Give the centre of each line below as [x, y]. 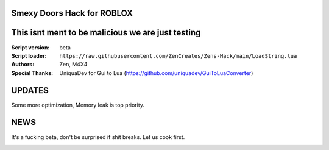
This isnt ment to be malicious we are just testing [106, 33]
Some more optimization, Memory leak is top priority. [78, 105]
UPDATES [30, 91]
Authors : [23, 65]
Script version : [30, 47]
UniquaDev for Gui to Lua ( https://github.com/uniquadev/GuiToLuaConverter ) [156, 73]
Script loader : [29, 55]
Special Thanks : [32, 73]
